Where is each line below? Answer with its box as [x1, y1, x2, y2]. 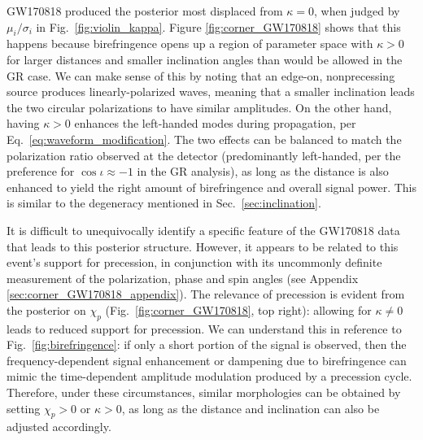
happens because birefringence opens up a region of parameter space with [7, 35, 373, 52]
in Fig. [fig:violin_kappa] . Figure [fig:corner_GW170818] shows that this [36, 18, 401, 35]
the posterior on [7, 301, 86, 318]
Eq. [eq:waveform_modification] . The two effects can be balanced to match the [7, 130, 402, 147]
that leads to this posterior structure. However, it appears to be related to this [7, 237, 399, 255]
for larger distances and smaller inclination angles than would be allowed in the [7, 50, 403, 68]
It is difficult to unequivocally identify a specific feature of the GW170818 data [7, 221, 400, 238]
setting [7, 399, 41, 416]
